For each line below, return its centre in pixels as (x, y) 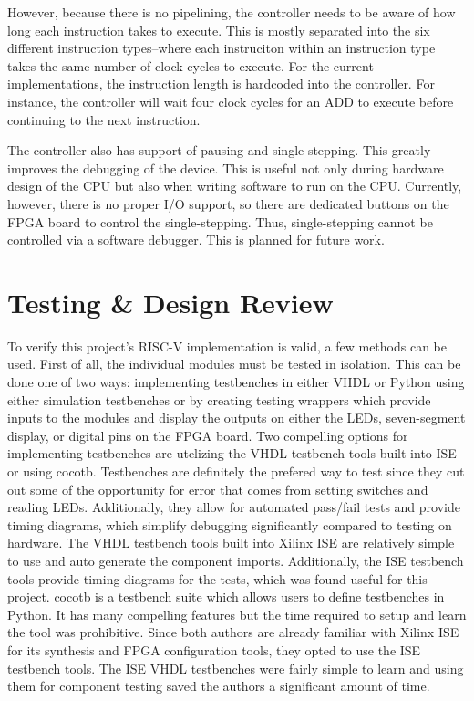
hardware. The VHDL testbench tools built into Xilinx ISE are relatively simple (231, 543)
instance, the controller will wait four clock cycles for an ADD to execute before (231, 101)
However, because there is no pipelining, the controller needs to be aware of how (232, 12)
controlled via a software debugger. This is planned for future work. (196, 240)
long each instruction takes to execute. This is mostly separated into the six (219, 30)
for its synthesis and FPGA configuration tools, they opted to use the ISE (214, 649)
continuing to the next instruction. (104, 119)
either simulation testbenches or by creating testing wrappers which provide (219, 399)
